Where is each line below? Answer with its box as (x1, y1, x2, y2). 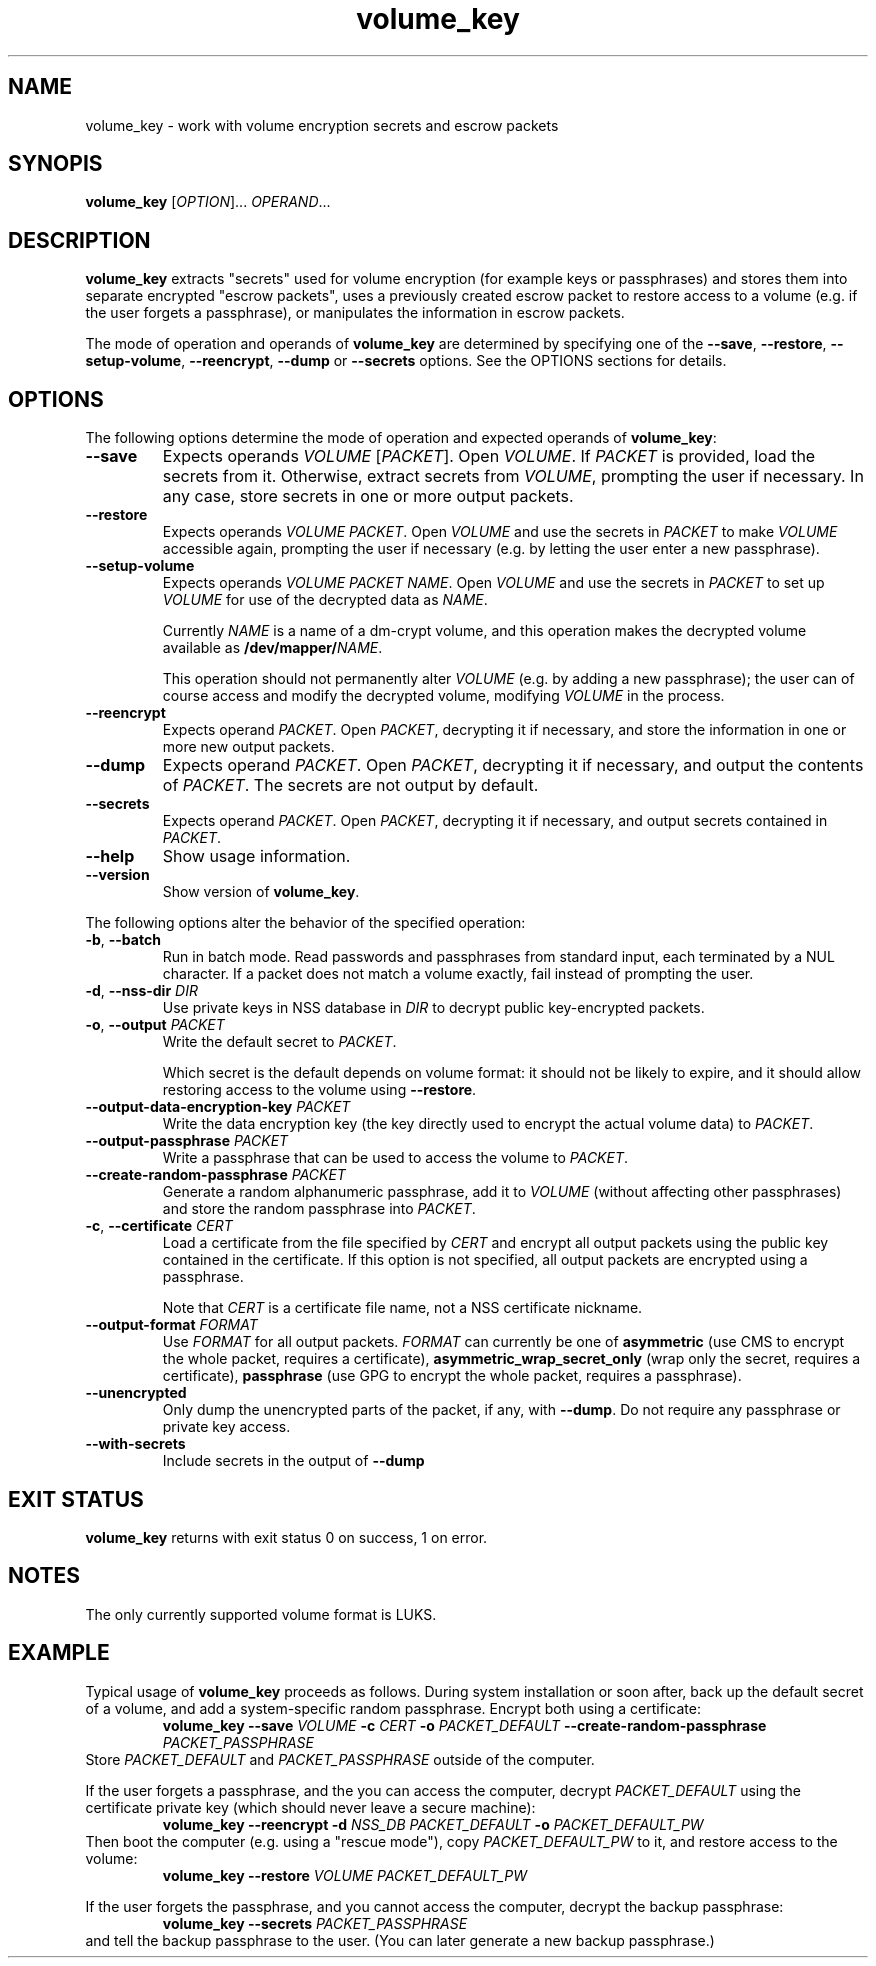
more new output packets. (162, 738, 335, 756)
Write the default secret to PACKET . (162, 1033, 397, 1051)
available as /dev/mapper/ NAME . (162, 639, 383, 657)
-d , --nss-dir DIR (85, 982, 198, 1000)
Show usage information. (162, 846, 351, 867)
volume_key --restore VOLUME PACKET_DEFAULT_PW (162, 1866, 527, 1884)
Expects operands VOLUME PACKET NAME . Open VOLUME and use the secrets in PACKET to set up (162, 574, 825, 592)
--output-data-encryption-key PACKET (85, 1098, 351, 1116)
